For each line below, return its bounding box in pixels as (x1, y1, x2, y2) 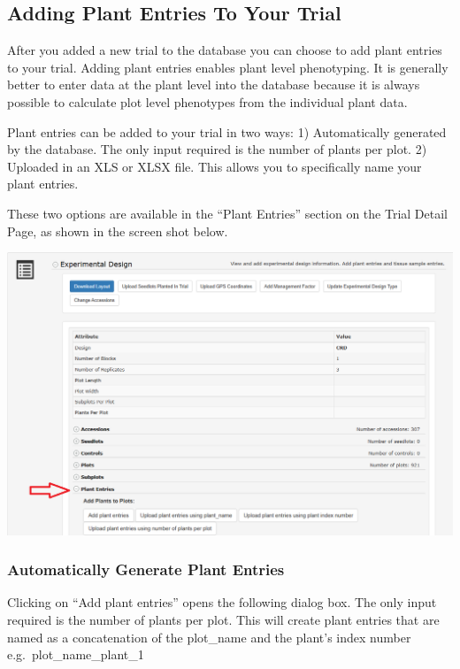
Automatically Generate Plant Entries (7, 558, 285, 581)
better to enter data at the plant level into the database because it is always (7, 75, 420, 94)
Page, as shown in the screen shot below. (7, 221, 228, 240)
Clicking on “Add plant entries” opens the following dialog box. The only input (7, 593, 437, 611)
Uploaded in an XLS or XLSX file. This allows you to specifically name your (7, 157, 422, 175)
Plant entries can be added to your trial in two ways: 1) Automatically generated (7, 122, 447, 141)
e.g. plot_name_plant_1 (7, 645, 144, 664)
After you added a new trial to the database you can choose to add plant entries (7, 41, 442, 59)
